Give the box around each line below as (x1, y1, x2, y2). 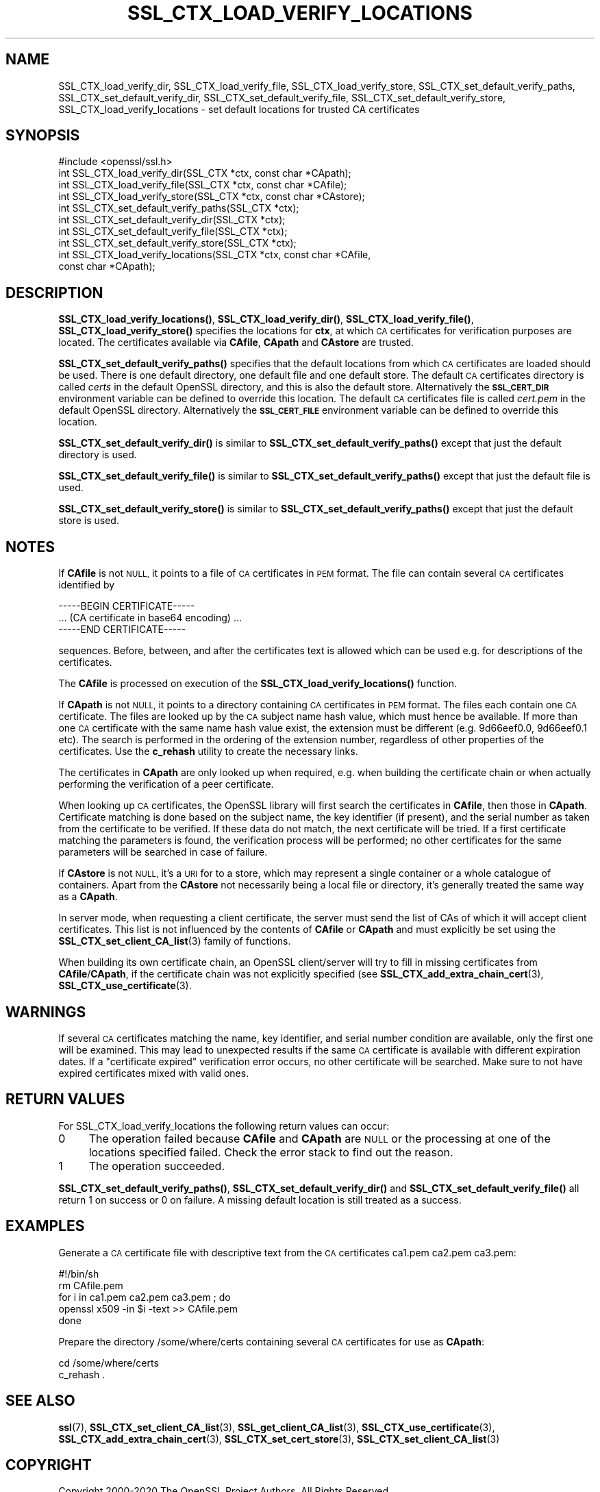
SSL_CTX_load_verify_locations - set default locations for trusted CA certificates (58, 103, 420, 115)
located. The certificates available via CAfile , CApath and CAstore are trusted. (58, 336, 414, 349)
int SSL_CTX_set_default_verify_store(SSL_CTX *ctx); (58, 237, 297, 249)
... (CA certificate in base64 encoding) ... (58, 612, 242, 624)
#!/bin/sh (58, 1267, 99, 1280)
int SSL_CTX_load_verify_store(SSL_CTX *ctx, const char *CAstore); (58, 190, 365, 203)
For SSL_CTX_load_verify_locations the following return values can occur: (58, 1119, 390, 1132)
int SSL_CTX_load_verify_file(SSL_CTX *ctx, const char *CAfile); (58, 179, 347, 191)
